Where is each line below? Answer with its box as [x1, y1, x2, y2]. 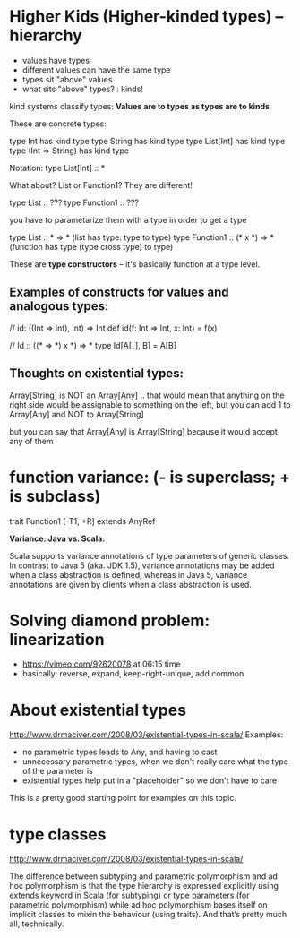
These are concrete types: [9, 118, 107, 129]
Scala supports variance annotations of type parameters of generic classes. [9, 550, 289, 561]
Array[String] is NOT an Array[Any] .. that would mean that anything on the [9, 390, 285, 400]
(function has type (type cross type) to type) [9, 241, 174, 252]
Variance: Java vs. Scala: [9, 533, 106, 544]
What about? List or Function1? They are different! [9, 179, 193, 190]
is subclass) [9, 486, 101, 506]
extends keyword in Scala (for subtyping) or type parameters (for [9, 890, 250, 901]
